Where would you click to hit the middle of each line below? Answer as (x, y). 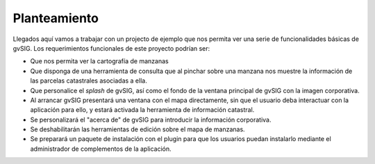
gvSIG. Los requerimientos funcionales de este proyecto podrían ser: (111, 48)
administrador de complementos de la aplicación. (101, 149)
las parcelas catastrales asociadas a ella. (89, 81)
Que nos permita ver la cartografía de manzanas (100, 61)
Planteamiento (56, 18)
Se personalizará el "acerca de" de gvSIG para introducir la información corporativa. (151, 120)
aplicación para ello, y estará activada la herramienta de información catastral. (142, 110)
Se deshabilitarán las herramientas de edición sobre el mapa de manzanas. (138, 129)
